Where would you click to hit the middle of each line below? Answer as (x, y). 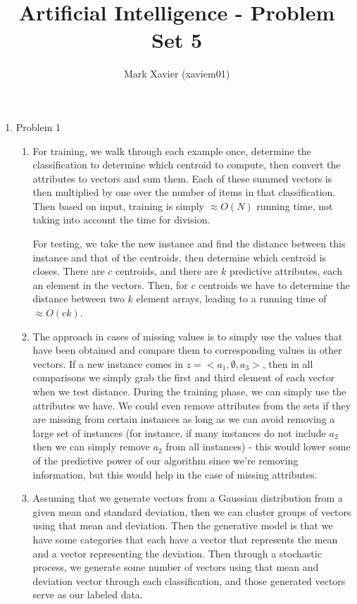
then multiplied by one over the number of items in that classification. (184, 192)
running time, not (295, 205)
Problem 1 (38, 127)
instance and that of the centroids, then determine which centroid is (180, 257)
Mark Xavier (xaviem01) (177, 74)
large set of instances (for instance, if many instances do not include (179, 432)
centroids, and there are (167, 271)
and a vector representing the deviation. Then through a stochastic (177, 553)
